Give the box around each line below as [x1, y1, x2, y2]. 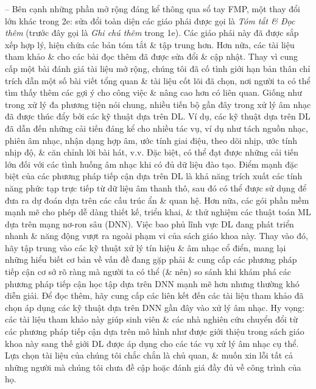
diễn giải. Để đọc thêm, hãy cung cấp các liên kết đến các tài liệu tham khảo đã [5, 289, 304, 302]
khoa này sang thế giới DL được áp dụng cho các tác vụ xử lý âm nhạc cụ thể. [5, 337, 299, 349]
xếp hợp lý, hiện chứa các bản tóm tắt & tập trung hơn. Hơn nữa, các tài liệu [5, 38, 295, 51]
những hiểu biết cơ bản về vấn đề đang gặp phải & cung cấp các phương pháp [5, 253, 297, 266]
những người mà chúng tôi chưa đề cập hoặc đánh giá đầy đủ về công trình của [5, 360, 301, 373]
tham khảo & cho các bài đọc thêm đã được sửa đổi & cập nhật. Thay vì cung [5, 50, 298, 63]
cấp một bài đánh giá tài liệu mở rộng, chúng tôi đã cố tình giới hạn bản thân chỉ [5, 62, 311, 74]
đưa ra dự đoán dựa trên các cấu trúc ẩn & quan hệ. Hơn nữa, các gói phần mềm [5, 193, 309, 206]
